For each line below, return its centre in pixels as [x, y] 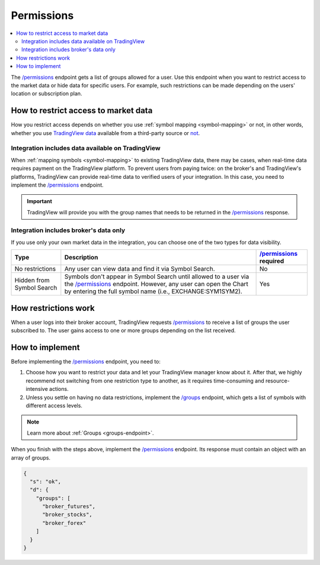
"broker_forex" [64, 523]
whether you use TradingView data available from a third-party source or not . [105, 133]
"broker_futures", [69, 507]
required [272, 261]
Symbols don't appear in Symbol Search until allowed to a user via [157, 277]
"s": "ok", [46, 481]
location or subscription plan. [47, 94]
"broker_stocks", [68, 515]
